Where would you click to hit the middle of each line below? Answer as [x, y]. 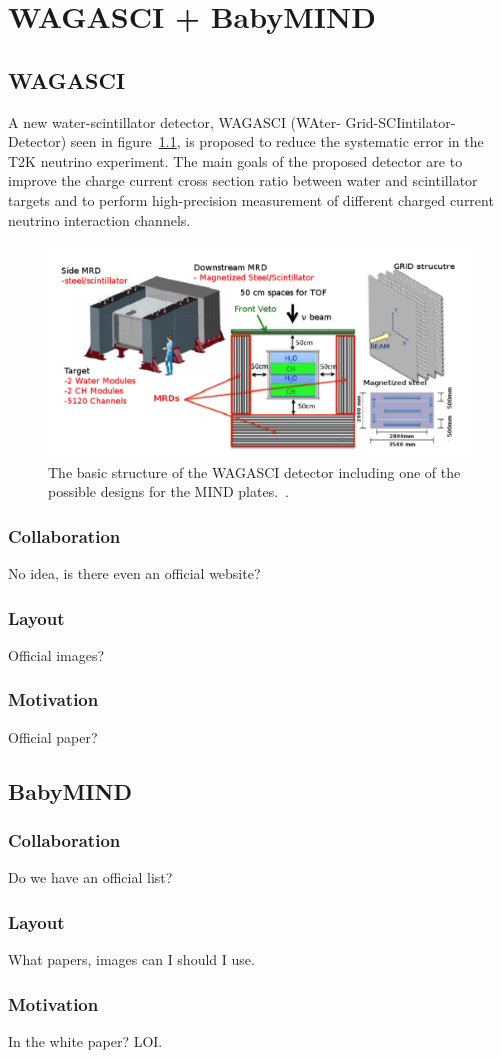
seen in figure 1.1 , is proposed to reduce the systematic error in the [277, 141]
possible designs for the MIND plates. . [168, 491]
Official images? [56, 654]
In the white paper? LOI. [85, 1040]
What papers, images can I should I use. [131, 959]
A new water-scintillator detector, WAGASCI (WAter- [174, 121]
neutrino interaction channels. [99, 219]
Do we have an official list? [90, 877]
